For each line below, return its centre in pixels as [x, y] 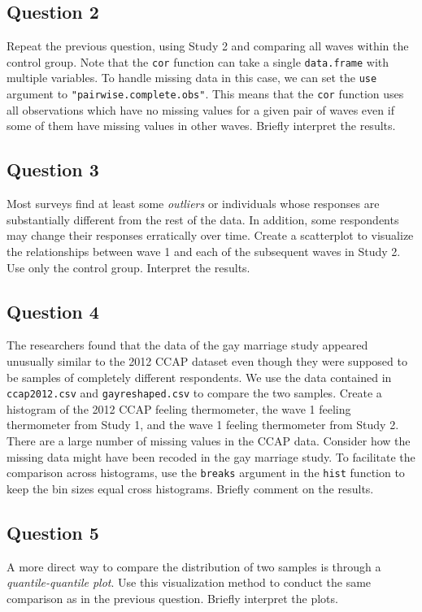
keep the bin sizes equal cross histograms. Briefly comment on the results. [190, 488]
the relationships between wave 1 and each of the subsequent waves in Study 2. [204, 251]
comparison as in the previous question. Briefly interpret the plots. [172, 598]
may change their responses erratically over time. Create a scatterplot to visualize [210, 235]
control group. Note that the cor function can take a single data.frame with [198, 61]
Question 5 [53, 532]
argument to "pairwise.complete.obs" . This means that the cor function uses [205, 94]
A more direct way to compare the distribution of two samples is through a [194, 566]
